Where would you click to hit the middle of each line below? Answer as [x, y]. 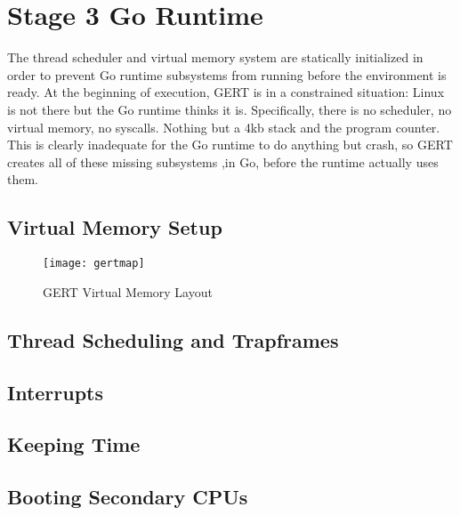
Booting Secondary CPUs [128, 497]
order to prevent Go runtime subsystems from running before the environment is [227, 74]
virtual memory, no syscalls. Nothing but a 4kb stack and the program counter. [224, 127]
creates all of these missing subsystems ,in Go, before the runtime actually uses [223, 161]
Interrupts [56, 392]
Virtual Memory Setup [115, 227]
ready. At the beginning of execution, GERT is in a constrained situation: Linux [226, 92]
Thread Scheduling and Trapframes [173, 339]
